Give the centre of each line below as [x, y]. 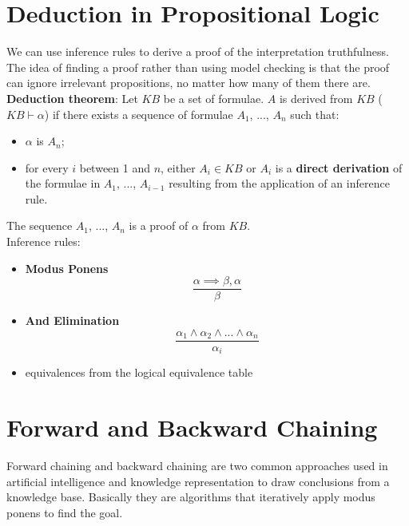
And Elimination [72, 320]
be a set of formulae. [214, 98]
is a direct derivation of [339, 167]
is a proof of [159, 225]
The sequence [40, 225]
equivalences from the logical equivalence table [139, 372]
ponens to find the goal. [65, 512]
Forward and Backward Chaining [192, 427]
